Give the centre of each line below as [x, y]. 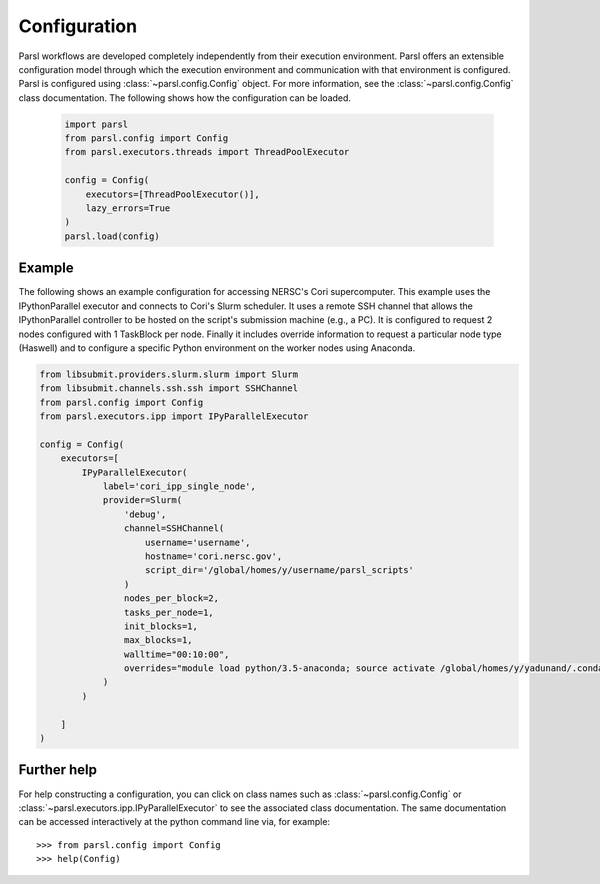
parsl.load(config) [112, 236]
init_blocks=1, [161, 626]
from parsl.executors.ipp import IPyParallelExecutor [174, 416]
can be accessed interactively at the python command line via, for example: [174, 822]
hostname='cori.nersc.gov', [214, 556]
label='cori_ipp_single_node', [179, 486]
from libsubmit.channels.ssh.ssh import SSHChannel [169, 388]
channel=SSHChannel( [174, 528]
